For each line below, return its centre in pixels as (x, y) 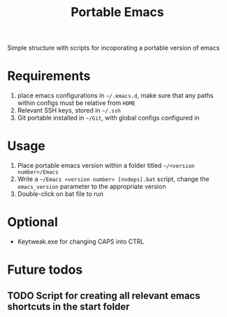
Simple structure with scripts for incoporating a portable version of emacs (113, 48)
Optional (32, 222)
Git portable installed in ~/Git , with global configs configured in (109, 118)
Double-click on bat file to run (60, 194)
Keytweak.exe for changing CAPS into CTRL (81, 241)
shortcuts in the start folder (69, 306)
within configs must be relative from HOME (76, 103)
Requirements (49, 76)
